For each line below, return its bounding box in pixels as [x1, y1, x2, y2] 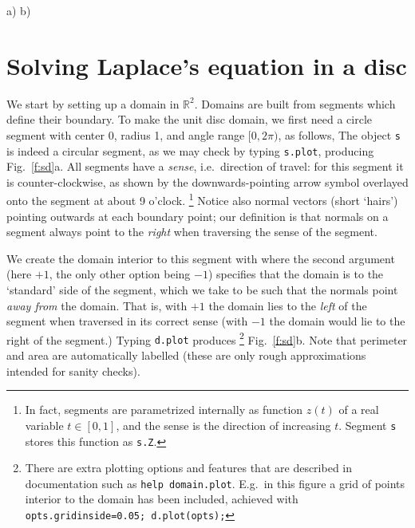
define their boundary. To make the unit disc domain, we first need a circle [6, 111, 373, 128]
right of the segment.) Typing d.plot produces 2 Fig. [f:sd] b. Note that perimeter [6, 329, 408, 348]
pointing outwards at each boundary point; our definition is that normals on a [6, 207, 389, 224]
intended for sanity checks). [6, 362, 140, 379]
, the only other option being [49, 266, 191, 282]
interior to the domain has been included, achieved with [25, 491, 298, 507]
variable [25, 416, 64, 433]
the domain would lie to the [269, 313, 405, 329]
